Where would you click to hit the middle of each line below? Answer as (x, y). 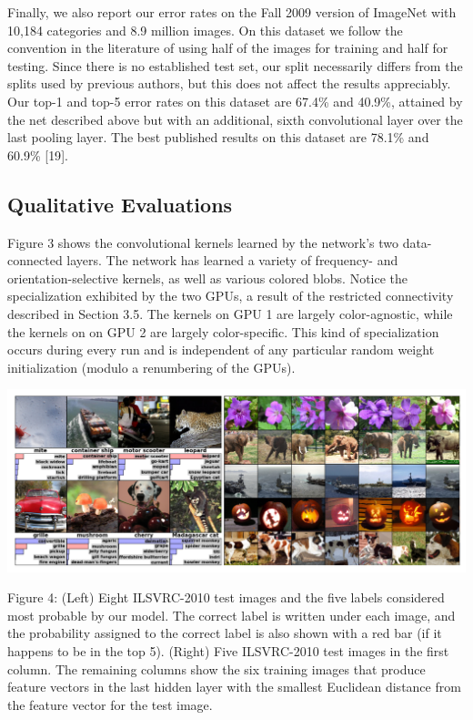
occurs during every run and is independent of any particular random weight (221, 350)
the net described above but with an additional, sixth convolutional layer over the (235, 119)
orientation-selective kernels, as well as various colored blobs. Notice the (208, 278)
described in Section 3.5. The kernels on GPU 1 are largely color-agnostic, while (230, 313)
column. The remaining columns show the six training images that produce (216, 669)
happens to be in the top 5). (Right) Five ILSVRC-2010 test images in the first (228, 650)
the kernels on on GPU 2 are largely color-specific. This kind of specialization (223, 331)
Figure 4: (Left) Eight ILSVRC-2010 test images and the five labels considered (226, 597)
